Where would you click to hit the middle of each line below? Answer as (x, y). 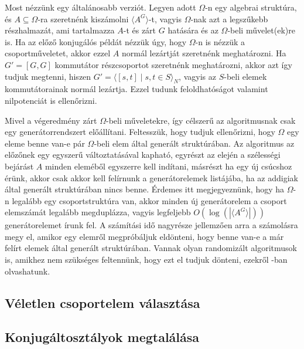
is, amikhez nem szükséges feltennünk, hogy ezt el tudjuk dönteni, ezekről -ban (146, 260)
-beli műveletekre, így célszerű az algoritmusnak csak (201, 120)
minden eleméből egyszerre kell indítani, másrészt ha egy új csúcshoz (168, 166)
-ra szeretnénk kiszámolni (83, 18)
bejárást (19, 166)
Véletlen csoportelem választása (103, 302)
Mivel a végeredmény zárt (51, 120)
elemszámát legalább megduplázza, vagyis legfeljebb (98, 212)
